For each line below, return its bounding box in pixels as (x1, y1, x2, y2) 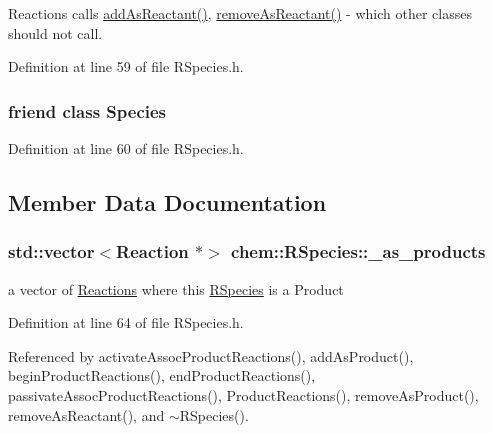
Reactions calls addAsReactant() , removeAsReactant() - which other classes (8, 3, 472, 23)
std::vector (8, 239, 95, 264)
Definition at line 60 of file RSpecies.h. (8, 138, 244, 158)
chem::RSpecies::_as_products (231, 239, 486, 264)
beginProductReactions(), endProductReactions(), (8, 365, 316, 386)
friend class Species (8, 98, 167, 123)
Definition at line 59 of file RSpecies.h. (8, 56, 244, 77)
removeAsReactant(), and (8, 404, 165, 425)
